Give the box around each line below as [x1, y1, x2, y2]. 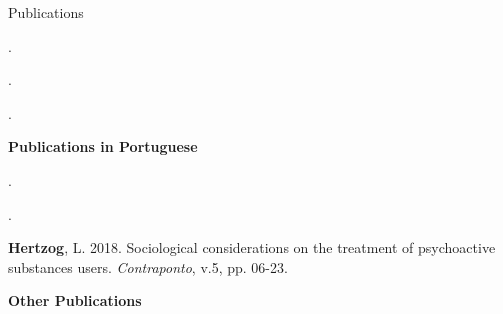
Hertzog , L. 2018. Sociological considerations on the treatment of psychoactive [8, 237, 496, 258]
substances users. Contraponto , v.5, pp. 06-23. [8, 256, 288, 277]
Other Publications [8, 290, 142, 311]
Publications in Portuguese [8, 136, 198, 157]
